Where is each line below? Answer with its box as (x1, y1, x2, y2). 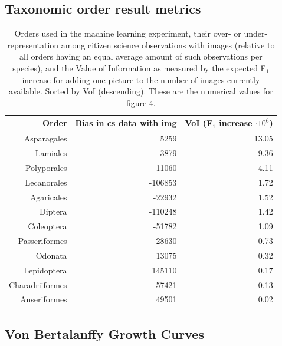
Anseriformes (20, 293, 67, 305)
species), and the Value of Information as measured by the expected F (12, 61, 266, 74)
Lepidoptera (24, 263, 67, 276)
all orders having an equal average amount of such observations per (19, 50, 263, 62)
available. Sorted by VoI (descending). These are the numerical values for (9, 85, 273, 97)
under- (244, 27, 268, 39)
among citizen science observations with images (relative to (61, 38, 275, 51)
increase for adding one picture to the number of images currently (22, 73, 260, 85)
